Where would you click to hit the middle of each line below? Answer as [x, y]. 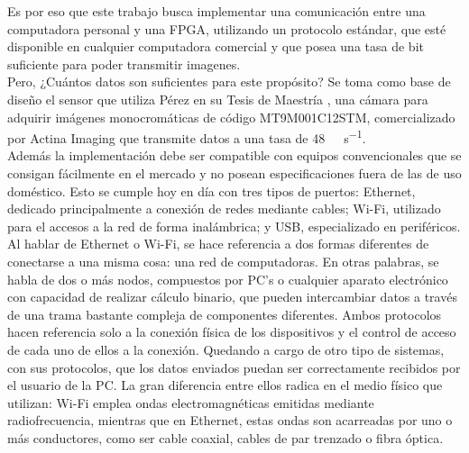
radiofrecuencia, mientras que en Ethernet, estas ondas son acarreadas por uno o [230, 420]
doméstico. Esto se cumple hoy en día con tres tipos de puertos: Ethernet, [212, 190]
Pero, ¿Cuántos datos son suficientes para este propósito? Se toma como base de [229, 82]
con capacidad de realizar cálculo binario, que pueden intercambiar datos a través [232, 297]
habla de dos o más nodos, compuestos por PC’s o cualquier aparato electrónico [228, 279]
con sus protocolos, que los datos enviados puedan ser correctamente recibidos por [234, 367]
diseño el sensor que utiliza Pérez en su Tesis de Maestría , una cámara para [218, 99]
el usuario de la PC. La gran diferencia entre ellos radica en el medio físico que [225, 385]
